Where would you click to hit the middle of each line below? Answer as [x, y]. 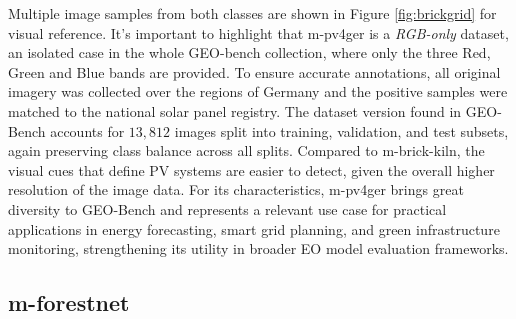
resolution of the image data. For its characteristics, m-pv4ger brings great [236, 189]
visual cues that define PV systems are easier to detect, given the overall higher [251, 169]
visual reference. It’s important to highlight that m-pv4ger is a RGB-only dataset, [258, 32]
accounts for [87, 130]
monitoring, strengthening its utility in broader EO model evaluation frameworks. [258, 248]
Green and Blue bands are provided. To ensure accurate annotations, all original [254, 71]
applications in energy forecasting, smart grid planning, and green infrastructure [254, 228]
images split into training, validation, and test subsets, [341, 130]
